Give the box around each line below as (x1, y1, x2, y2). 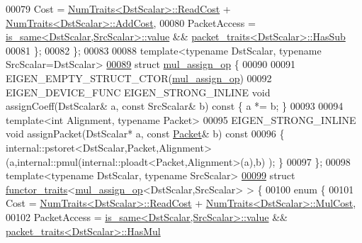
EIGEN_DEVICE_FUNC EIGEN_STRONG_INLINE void (6, 84, 271, 99)
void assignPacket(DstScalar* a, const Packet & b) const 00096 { (6, 126, 285, 141)
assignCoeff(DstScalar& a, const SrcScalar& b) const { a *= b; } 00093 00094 (6, 98, 344, 113)
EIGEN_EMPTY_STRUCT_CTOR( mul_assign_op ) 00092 (6, 70, 272, 85)
